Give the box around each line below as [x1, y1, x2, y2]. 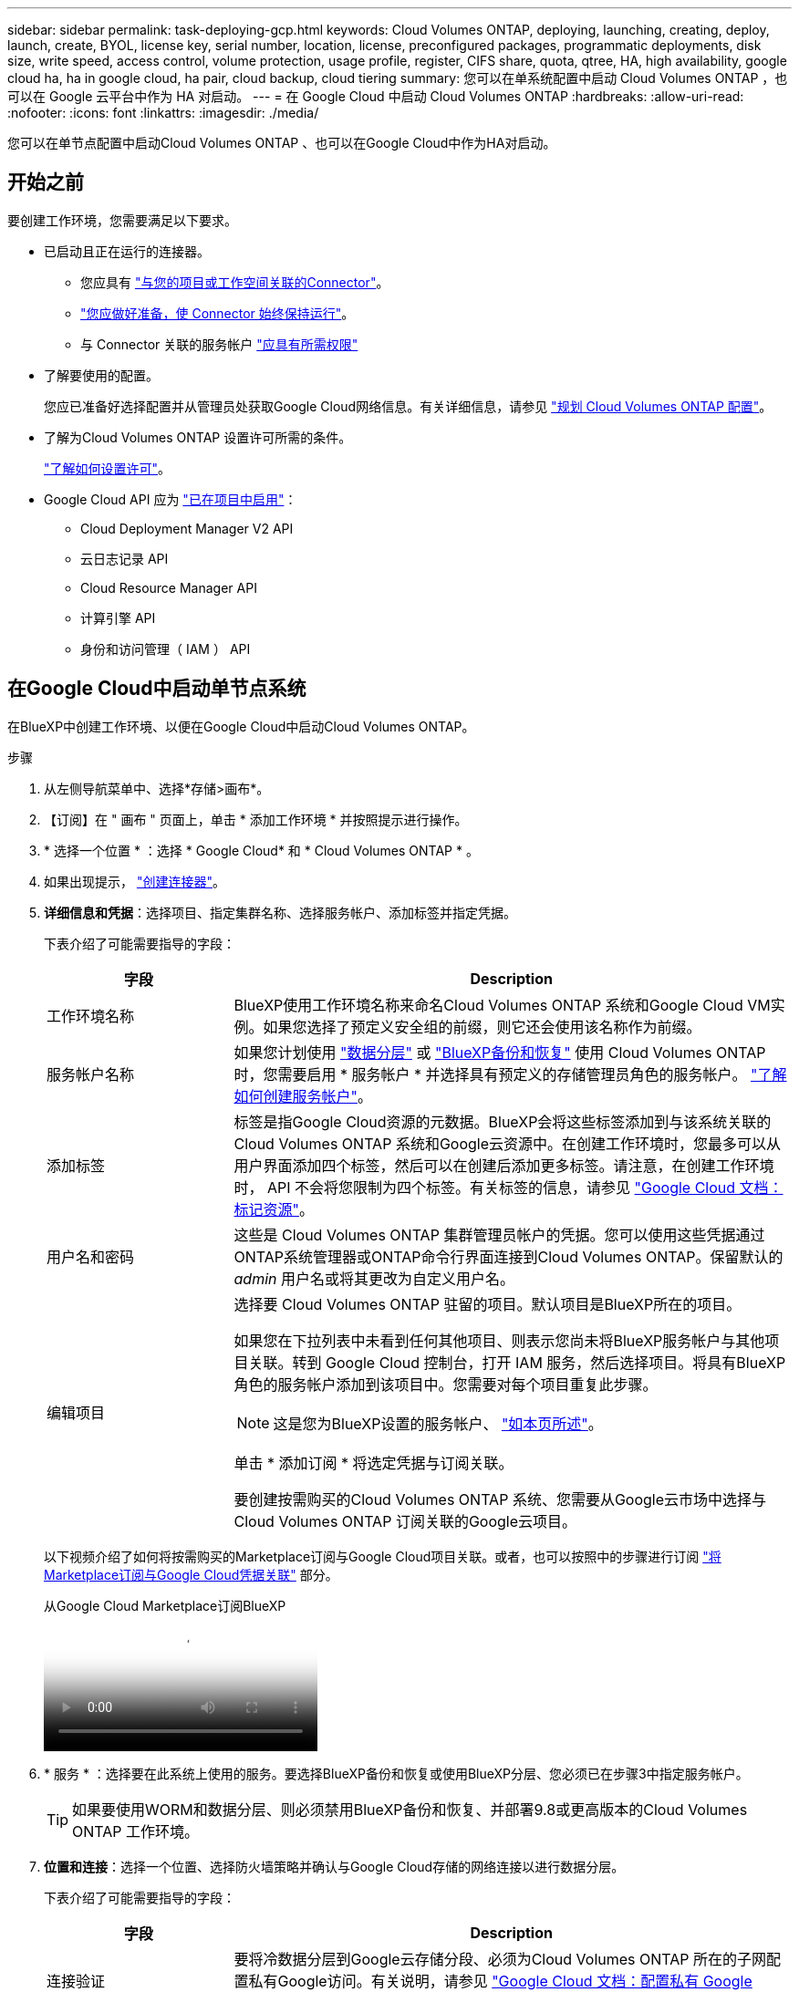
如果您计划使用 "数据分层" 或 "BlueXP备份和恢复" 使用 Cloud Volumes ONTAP [233, 1043, 766, 1062]
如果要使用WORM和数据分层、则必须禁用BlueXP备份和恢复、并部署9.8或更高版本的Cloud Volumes [72, 1800, 748, 1819]
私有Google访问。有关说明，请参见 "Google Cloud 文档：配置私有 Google [248, 1971, 752, 1990]
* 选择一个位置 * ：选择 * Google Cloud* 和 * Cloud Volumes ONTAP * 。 [44, 842, 479, 858]
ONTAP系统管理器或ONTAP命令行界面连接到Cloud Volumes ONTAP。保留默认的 [233, 1247, 783, 1266]
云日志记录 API [80, 550, 169, 566]
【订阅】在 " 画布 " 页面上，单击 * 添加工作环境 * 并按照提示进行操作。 [44, 811, 468, 827]
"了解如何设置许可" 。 [44, 460, 171, 476]
